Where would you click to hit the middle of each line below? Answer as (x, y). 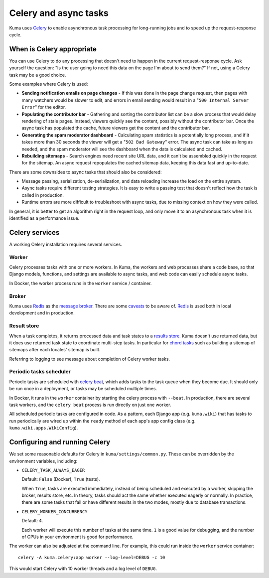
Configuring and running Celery (60, 442)
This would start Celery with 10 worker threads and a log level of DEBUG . (83, 569)
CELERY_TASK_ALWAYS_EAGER (53, 470)
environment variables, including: (43, 461)
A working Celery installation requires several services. (66, 244)
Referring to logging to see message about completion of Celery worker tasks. (90, 359)
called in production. (43, 195)
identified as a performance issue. (44, 218)
